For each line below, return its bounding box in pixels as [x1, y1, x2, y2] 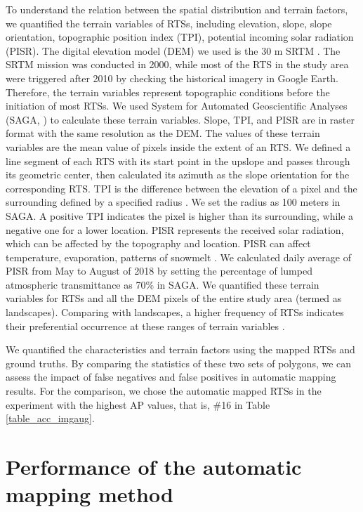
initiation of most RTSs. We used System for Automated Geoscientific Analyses [6, 98, 348, 113]
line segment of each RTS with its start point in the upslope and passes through [6, 153, 350, 168]
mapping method [6, 480, 173, 508]
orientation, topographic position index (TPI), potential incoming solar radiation [6, 29, 354, 44]
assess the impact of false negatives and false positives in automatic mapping [6, 369, 336, 384]
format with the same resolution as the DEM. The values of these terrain [6, 126, 320, 140]
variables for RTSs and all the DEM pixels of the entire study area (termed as [6, 291, 342, 306]
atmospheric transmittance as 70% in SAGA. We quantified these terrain [6, 277, 319, 291]
